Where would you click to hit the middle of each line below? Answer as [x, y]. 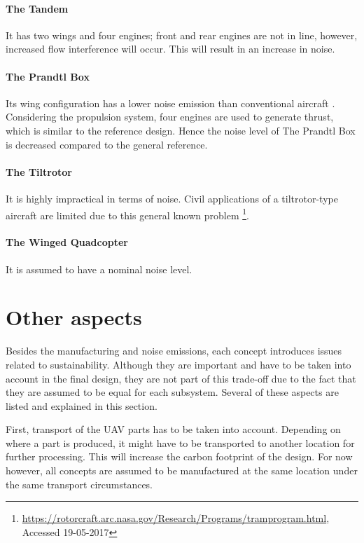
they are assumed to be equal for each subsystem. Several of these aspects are [172, 392]
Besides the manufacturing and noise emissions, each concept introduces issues [174, 351]
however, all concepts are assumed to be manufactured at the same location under [182, 470]
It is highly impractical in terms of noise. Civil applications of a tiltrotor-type [172, 198]
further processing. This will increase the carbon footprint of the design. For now [179, 456]
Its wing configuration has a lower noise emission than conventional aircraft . [170, 103]
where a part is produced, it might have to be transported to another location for [180, 442]
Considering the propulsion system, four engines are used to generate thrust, [170, 117]
